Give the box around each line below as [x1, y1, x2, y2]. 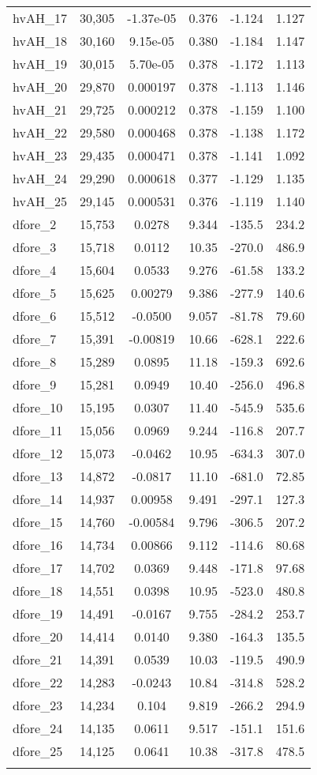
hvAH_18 [13, 32, 67, 50]
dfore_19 [13, 604, 63, 623]
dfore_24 [13, 719, 63, 737]
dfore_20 [13, 627, 63, 645]
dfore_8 [13, 352, 57, 371]
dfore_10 [13, 398, 63, 416]
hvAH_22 [13, 123, 67, 141]
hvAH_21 [13, 100, 67, 119]
